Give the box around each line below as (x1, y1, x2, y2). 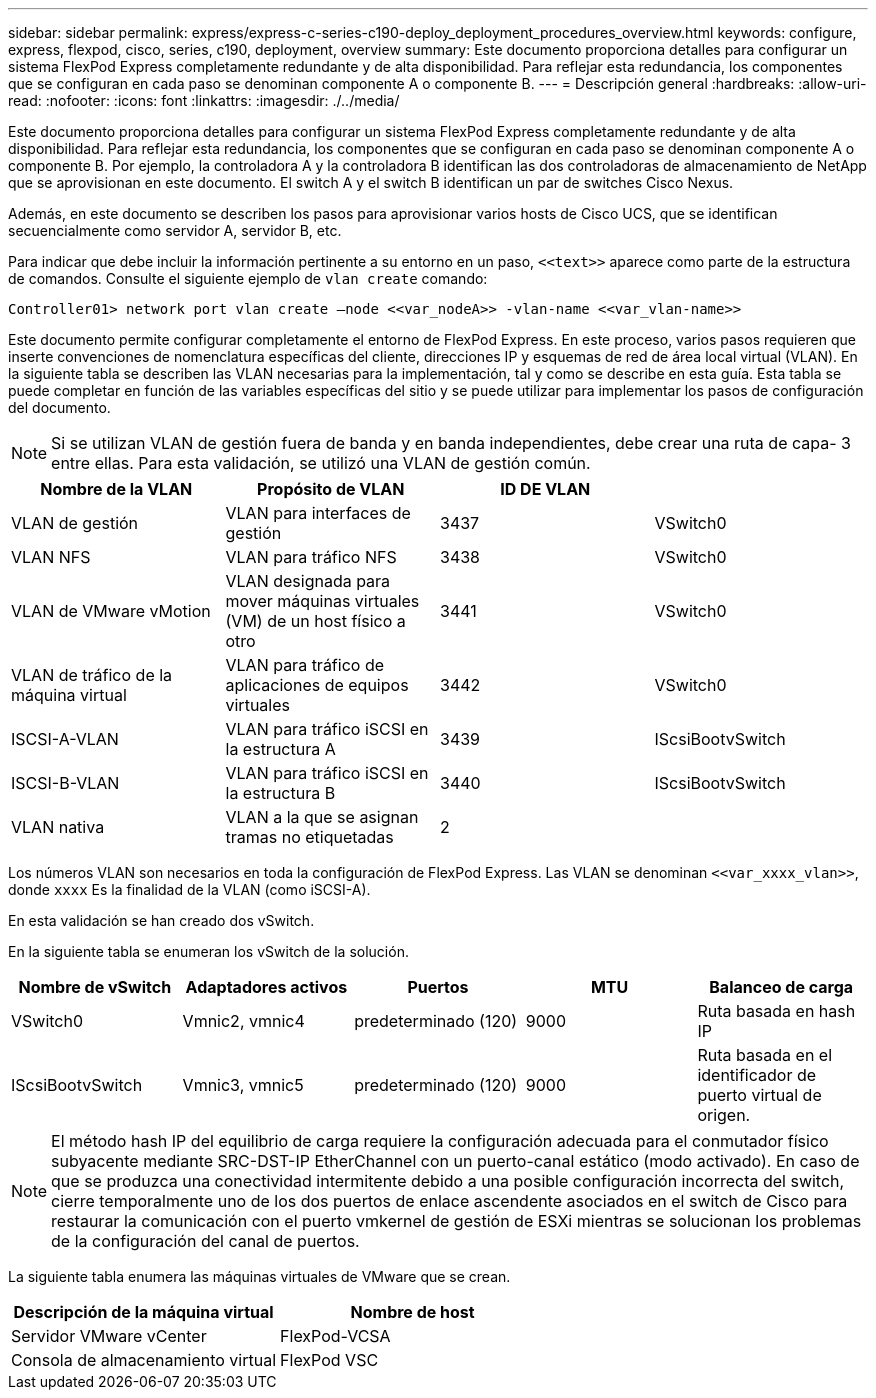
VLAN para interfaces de (225, 503, 411, 523)
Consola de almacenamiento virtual (11, 1350, 277, 1370)
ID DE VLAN (500, 479, 591, 499)
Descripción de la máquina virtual (13, 1302, 274, 1322)
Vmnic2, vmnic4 (182, 1011, 305, 1031)
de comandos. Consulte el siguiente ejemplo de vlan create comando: (8, 270, 488, 287)
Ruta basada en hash (697, 1001, 856, 1021)
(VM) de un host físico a (225, 611, 406, 631)
